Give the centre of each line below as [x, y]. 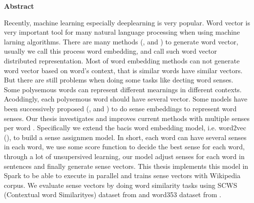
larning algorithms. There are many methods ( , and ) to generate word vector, [121, 41]
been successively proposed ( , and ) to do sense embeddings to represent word [120, 108]
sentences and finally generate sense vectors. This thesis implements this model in [126, 166]
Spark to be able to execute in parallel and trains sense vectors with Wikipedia [122, 175]
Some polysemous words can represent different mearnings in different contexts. [123, 89]
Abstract [19, 6]
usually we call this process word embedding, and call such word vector [111, 51]
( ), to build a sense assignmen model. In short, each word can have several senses [125, 137]
